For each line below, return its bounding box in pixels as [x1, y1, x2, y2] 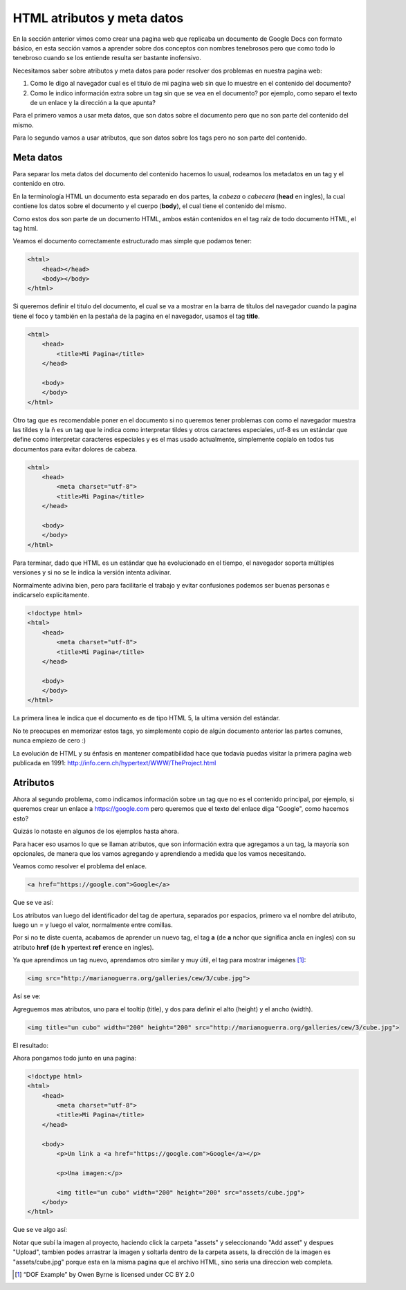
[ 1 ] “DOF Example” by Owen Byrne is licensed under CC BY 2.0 [15, 1270, 195, 1278]
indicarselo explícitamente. [12, 590, 90, 599]
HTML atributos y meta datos [12, 10, 184, 26]
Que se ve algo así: [12, 1226, 68, 1234]
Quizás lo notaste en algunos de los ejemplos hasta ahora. [12, 827, 179, 836]
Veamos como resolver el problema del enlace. [12, 862, 147, 870]
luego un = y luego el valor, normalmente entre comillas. [12, 921, 173, 929]
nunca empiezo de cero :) [12, 736, 86, 745]
